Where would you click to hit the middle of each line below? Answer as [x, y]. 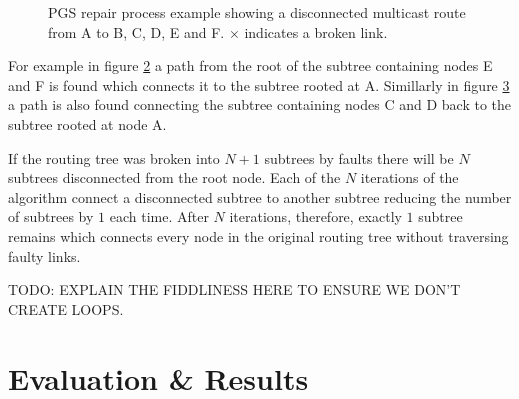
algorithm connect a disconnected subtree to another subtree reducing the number [260, 196]
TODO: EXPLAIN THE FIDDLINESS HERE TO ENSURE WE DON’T [234, 289]
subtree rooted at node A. [87, 123]
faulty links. [44, 255]
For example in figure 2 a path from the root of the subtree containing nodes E [250, 65]
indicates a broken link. [316, 31]
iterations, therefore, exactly [315, 216]
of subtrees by [51, 216]
